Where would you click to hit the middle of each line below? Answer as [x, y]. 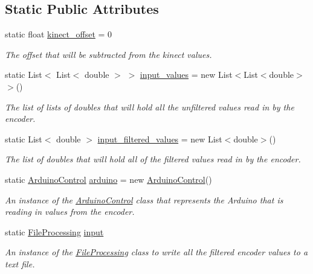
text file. [20, 263]
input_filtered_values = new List [160, 139]
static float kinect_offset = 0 [59, 34]
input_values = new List [186, 75]
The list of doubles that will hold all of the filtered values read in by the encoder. [153, 159]
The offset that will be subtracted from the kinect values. [108, 54]
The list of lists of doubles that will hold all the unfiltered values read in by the [150, 107]
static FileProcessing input [54, 231]
